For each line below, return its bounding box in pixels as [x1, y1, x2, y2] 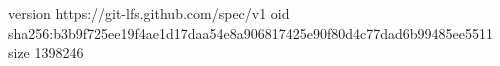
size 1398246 [8, 42, 84, 63]
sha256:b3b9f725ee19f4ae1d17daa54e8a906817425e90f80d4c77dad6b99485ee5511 [8, 22, 494, 43]
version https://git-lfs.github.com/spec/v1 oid [8, 3, 290, 23]
